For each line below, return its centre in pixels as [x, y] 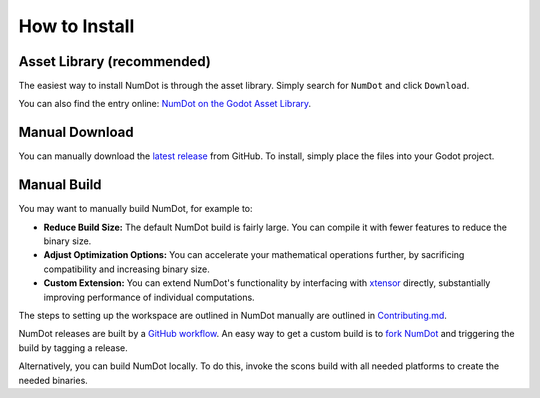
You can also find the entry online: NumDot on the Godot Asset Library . [165, 104]
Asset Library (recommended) [115, 61]
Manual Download [76, 132]
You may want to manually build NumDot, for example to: [136, 209]
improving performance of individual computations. [149, 297]
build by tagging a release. [73, 347]
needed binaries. [53, 380]
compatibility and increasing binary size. [126, 269]
